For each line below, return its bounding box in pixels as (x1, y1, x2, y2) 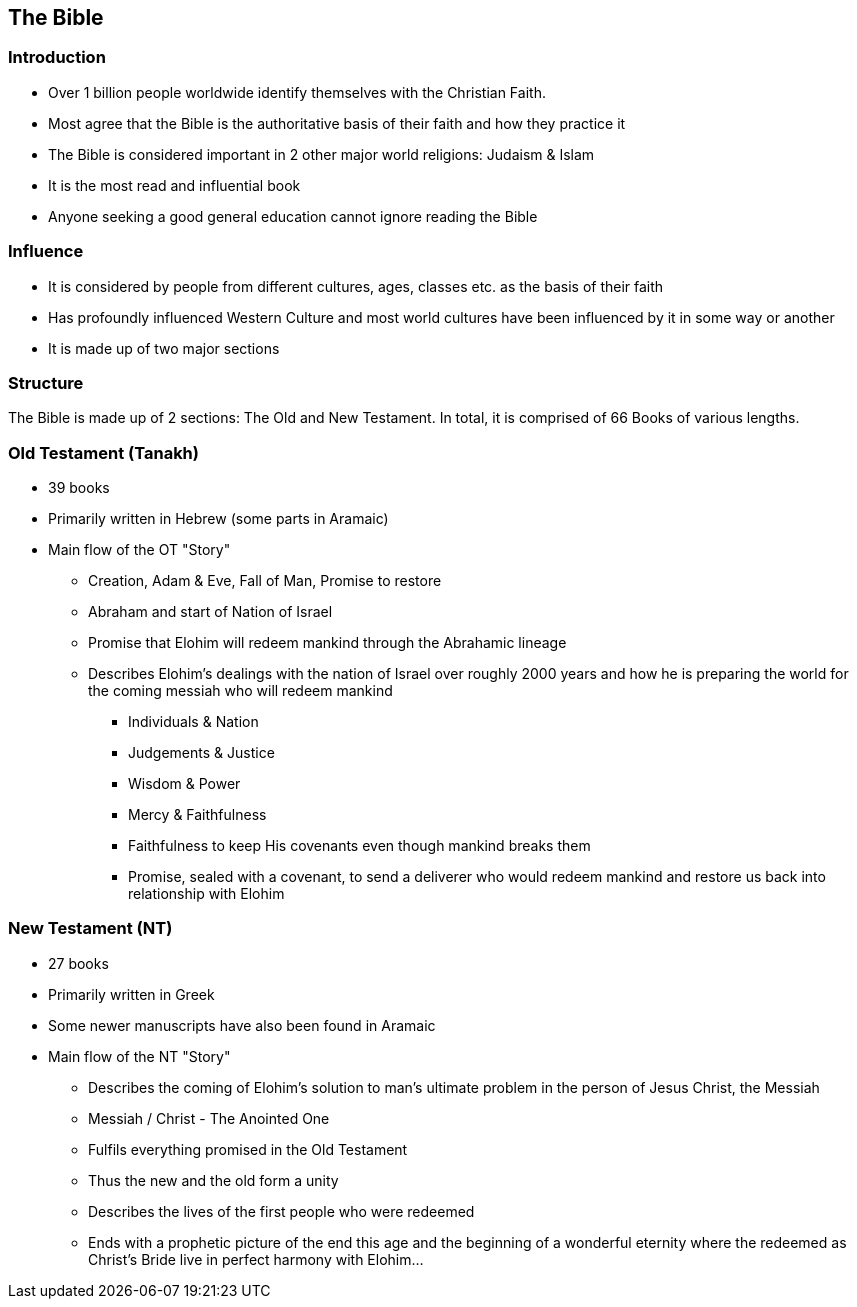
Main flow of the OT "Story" (48, 541, 231, 559)
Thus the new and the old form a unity (88, 1171, 339, 1189)
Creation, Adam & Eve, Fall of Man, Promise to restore (88, 572, 442, 590)
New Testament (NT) (8, 918, 173, 939)
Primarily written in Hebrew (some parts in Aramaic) (48, 510, 389, 528)
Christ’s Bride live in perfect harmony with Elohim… (88, 1250, 424, 1268)
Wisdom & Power (128, 775, 241, 793)
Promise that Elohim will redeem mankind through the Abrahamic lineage (88, 634, 567, 652)
